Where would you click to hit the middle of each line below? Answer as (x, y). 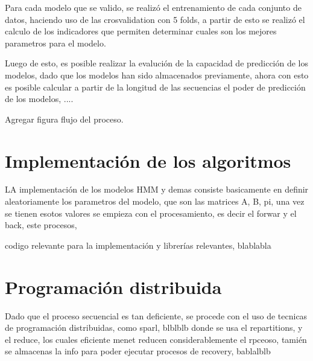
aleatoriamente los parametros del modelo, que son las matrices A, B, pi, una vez (155, 201)
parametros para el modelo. (55, 43)
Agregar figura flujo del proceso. (64, 119)
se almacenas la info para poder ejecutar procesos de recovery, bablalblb (138, 351)
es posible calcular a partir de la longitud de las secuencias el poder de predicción (155, 87)
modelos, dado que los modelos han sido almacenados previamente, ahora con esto (157, 75)
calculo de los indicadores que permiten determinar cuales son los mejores (141, 31)
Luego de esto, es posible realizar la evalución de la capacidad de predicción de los (157, 63)
